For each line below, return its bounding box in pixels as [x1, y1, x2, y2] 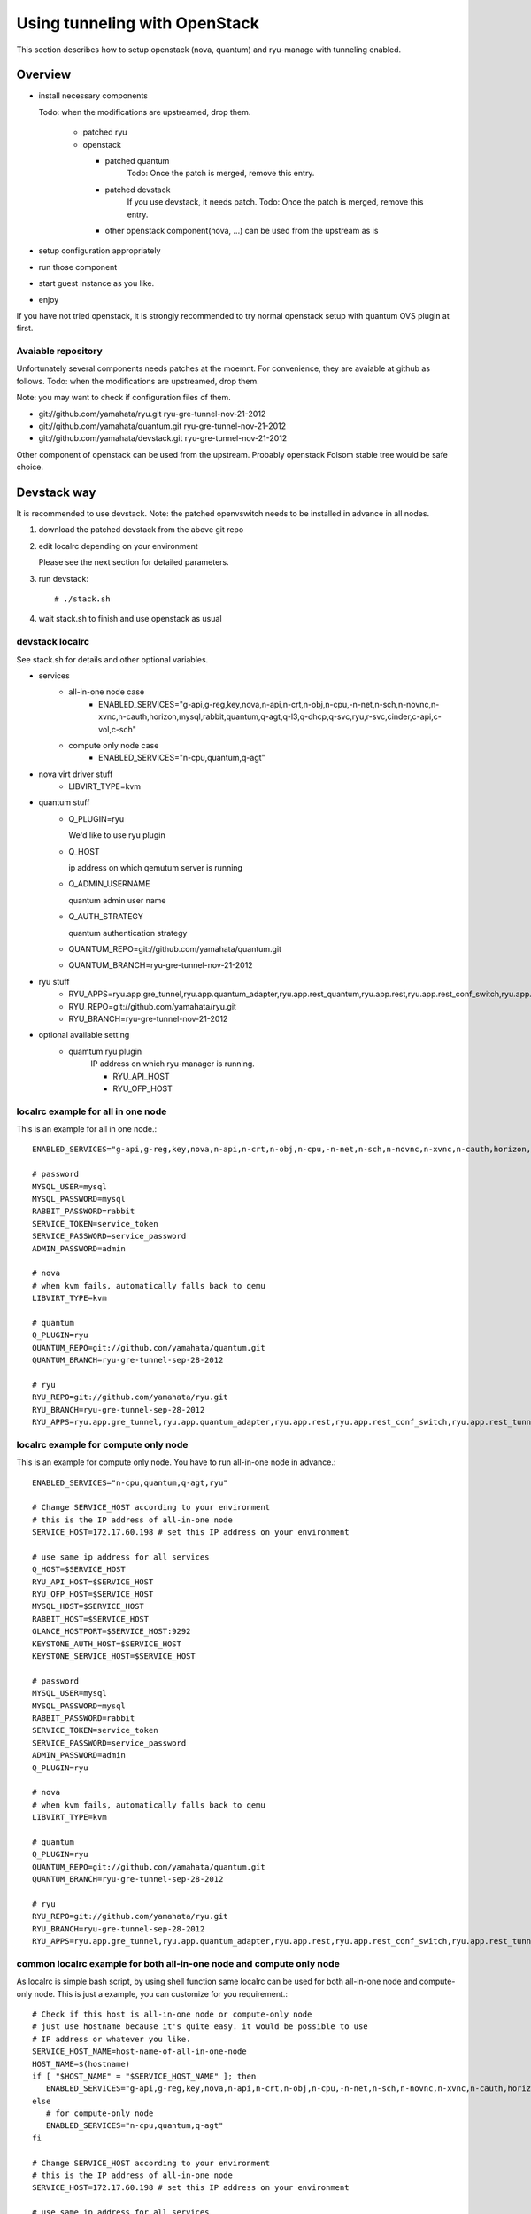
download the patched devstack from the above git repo [38, 524, 244, 535]
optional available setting [38, 1030, 130, 1041]
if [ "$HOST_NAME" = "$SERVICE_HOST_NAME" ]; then [32, 2071, 257, 2081]
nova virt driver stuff [38, 769, 113, 779]
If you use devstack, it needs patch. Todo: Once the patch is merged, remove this [127, 197, 424, 207]
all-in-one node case [68, 686, 145, 697]
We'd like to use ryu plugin [68, 830, 165, 840]
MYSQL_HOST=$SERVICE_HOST [32, 1601, 145, 1612]
